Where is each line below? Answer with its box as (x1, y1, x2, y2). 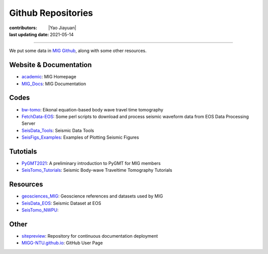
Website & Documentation (9, 61, 92, 69)
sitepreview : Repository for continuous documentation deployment (21, 233, 158, 239)
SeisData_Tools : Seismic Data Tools (21, 127, 94, 133)
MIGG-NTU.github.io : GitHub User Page (21, 240, 103, 246)
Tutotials (9, 147, 37, 155)
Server (21, 120, 36, 126)
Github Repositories (9, 7, 93, 18)
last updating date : (9, 31, 49, 37)
